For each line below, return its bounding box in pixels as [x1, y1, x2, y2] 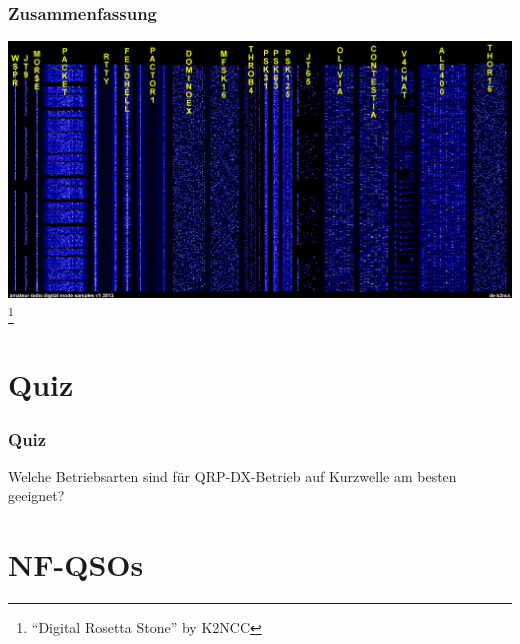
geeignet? [8, 485, 65, 506]
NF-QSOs [8, 544, 144, 585]
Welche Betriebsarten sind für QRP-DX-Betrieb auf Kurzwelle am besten [8, 465, 457, 486]
